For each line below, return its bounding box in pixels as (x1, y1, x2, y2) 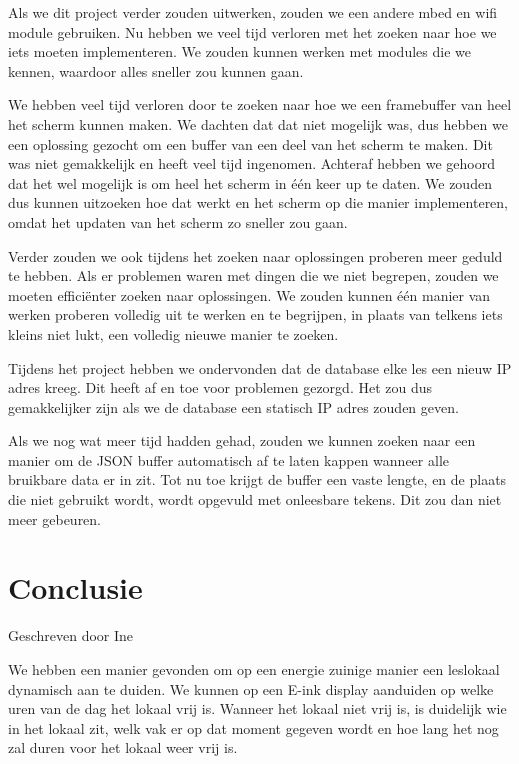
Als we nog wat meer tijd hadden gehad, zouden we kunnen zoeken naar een (8, 430, 476, 451)
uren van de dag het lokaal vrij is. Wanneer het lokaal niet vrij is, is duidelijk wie (8, 698, 507, 719)
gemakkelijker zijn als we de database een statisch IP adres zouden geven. (8, 396, 459, 417)
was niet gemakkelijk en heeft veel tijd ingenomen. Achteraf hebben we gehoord (8, 153, 496, 174)
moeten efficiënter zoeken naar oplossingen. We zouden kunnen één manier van (8, 284, 491, 305)
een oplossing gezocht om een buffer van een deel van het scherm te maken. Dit (8, 133, 493, 154)
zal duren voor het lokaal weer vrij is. (8, 737, 238, 758)
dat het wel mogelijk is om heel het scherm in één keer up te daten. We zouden (8, 172, 492, 193)
